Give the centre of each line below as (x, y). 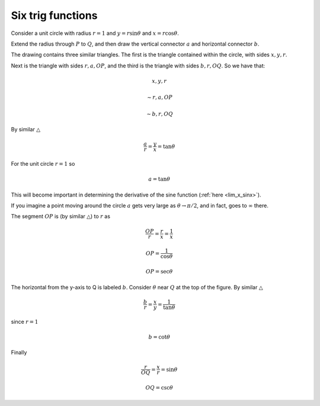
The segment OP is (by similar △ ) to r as (61, 217)
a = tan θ (159, 179)
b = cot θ (159, 337)
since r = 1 (25, 321)
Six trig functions (54, 15)
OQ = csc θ (159, 388)
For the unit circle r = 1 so (43, 164)
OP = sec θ (159, 272)
